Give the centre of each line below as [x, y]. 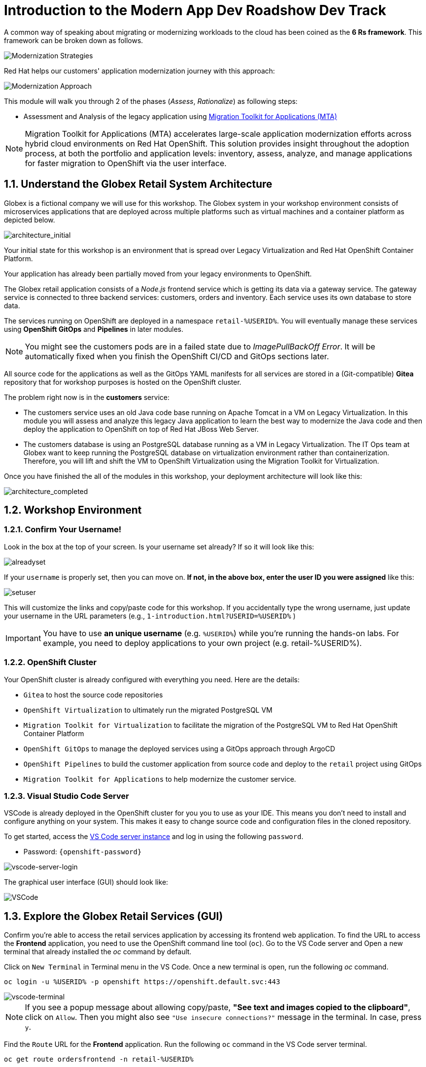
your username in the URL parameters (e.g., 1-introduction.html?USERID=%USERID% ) [150, 616]
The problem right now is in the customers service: [87, 397]
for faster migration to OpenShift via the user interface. [126, 163]
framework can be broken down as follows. [74, 40]
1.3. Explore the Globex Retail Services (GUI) [113, 916]
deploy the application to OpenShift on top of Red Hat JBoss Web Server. [141, 429]
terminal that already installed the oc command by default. [98, 952]
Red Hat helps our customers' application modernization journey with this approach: [140, 71]
